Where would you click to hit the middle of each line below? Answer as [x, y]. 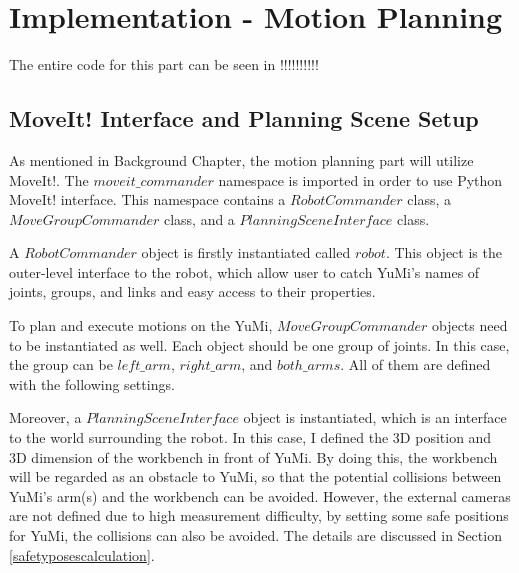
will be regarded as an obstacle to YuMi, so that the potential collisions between [255, 476]
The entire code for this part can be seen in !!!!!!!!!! [164, 64]
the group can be [61, 364]
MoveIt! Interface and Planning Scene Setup [244, 118]
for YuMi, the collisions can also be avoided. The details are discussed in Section [255, 535]
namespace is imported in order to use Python [360, 179]
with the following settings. [92, 383]
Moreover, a [45, 417]
